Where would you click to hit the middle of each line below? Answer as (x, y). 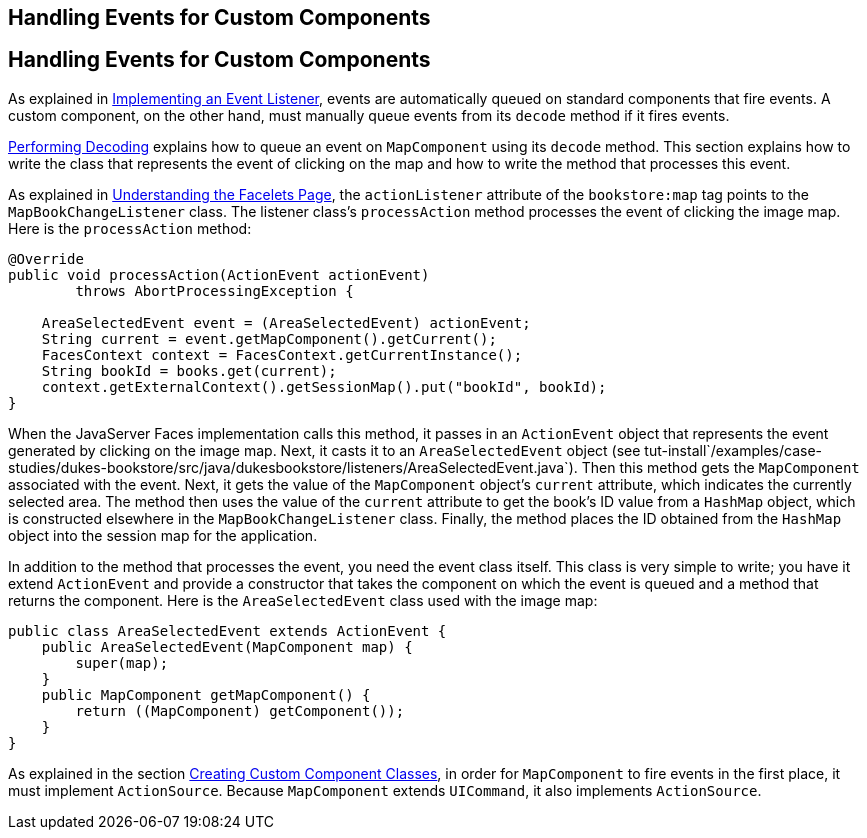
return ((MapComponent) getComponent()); (240, 710)
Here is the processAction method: (130, 228)
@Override (46, 258)
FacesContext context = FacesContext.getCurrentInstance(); (282, 354)
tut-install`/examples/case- (733, 450)
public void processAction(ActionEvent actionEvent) (219, 274)
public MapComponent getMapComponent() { (206, 694)
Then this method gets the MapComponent (720, 467)
